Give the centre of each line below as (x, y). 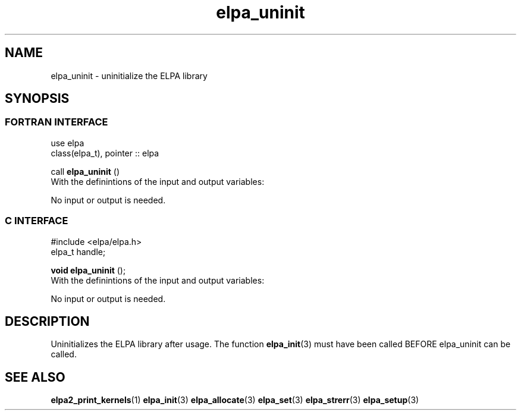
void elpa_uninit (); (88, 270)
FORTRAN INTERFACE (57, 122)
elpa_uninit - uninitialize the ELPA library (129, 76)
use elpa (68, 143)
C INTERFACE (37, 221)
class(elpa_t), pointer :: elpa (105, 153)
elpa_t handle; (78, 251)
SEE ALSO (35, 377)
